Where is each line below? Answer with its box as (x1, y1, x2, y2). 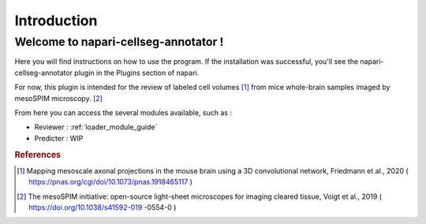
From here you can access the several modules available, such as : (14, 107, 233, 118)
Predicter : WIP (34, 133, 84, 143)
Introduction (14, 12, 98, 29)
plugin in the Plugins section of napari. (73, 68, 200, 77)
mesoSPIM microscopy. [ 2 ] (14, 93, 103, 103)
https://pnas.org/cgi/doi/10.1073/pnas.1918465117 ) (28, 177, 193, 187)
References (14, 149, 62, 160)
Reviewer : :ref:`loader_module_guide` (34, 122, 158, 132)
